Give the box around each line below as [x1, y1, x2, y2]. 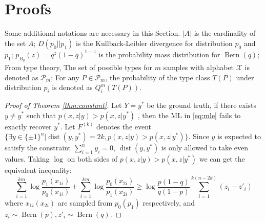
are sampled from [57, 197, 113, 208]
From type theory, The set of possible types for [5, 61, 153, 72]
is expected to [217, 131, 261, 142]
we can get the [199, 153, 245, 164]
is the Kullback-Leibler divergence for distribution [75, 37, 233, 48]
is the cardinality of [194, 28, 256, 38]
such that [26, 109, 56, 120]
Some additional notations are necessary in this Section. [5, 28, 180, 38]
